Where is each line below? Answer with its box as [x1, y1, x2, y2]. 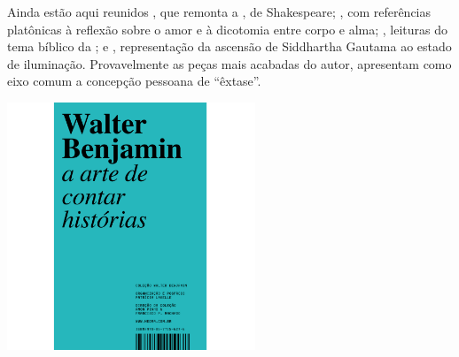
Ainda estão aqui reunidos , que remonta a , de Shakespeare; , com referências [7, 3, 432, 20]
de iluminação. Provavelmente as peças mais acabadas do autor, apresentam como [7, 54, 452, 72]
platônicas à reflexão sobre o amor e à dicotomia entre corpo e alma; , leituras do [7, 19, 448, 38]
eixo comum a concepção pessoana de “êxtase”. [7, 72, 261, 90]
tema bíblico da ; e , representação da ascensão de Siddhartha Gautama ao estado [7, 37, 452, 56]
